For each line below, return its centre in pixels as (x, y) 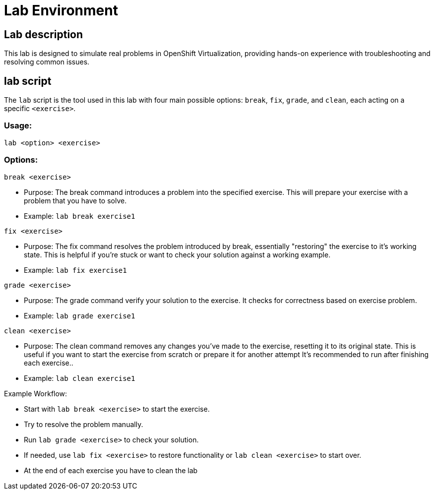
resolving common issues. (47, 62)
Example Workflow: (36, 393)
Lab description (44, 34)
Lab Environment (61, 10)
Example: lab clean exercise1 (80, 378)
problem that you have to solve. (75, 200)
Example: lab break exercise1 (80, 216)
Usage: (18, 126)
